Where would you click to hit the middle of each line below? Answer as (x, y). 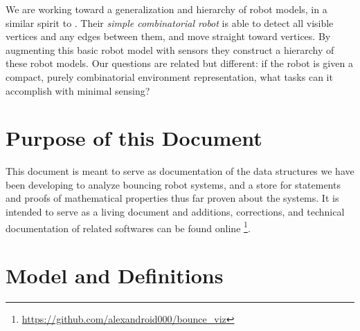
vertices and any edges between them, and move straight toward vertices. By (168, 36)
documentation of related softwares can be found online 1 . (128, 227)
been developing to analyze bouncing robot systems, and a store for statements (173, 184)
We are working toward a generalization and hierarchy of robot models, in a (166, 9)
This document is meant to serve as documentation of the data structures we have (180, 171)
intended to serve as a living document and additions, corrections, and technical (175, 212)
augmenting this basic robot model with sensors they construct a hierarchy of (170, 49)
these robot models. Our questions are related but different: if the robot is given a (179, 63)
